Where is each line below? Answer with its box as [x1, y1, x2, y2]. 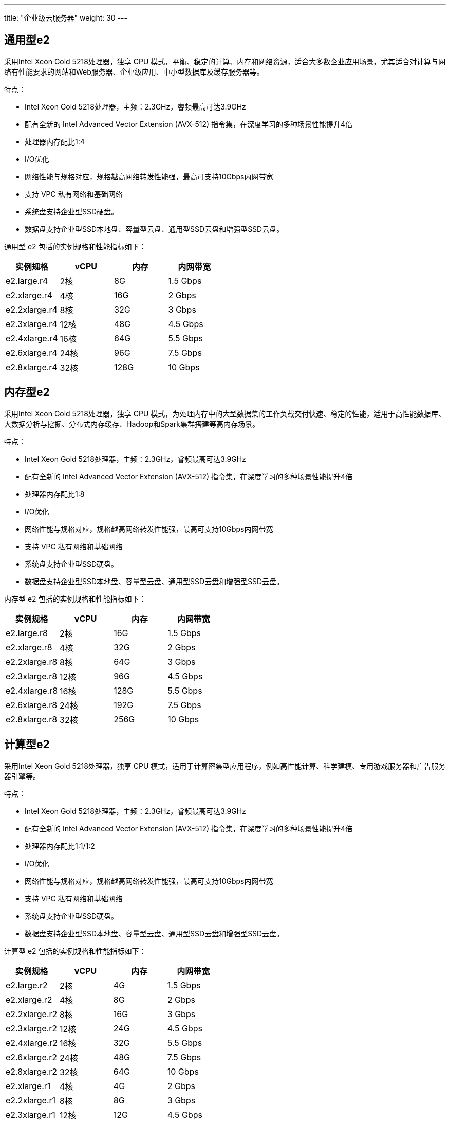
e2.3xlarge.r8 [6, 671, 58, 681]
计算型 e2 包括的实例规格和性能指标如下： [4, 946, 146, 955]
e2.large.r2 [6, 980, 48, 990]
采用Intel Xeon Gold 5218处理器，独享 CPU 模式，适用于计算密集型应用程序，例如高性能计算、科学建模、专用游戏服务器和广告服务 [4, 761, 446, 770]
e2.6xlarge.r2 [6, 1052, 58, 1062]
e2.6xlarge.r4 [6, 347, 58, 358]
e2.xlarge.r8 [6, 642, 52, 653]
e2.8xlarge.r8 [6, 714, 58, 724]
